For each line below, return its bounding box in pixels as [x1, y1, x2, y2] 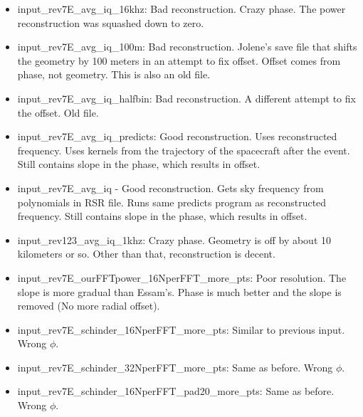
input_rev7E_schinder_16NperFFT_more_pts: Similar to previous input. [17, 322, 345, 337]
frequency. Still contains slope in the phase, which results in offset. [17, 208, 307, 223]
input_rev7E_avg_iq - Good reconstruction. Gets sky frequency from [17, 180, 324, 195]
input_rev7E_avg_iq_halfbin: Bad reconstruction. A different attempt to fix [17, 90, 356, 105]
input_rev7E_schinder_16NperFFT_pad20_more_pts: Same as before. [17, 384, 335, 398]
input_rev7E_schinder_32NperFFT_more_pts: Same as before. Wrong [17, 359, 333, 374]
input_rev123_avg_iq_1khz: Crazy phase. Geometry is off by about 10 [17, 232, 332, 247]
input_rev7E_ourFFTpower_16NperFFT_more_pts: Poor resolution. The [17, 270, 347, 285]
